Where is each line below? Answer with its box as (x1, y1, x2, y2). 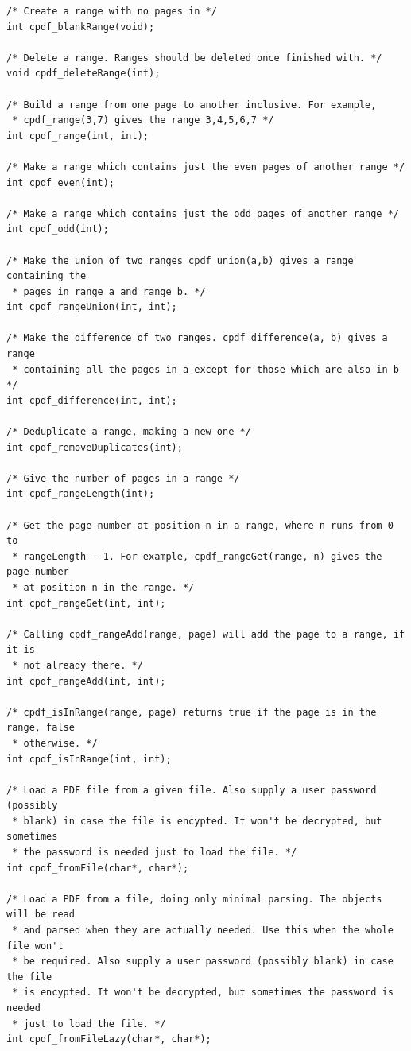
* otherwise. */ (12, 737, 98, 749)
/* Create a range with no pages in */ (6, 6, 217, 17)
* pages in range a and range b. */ (12, 285, 206, 297)
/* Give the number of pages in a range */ (6, 472, 240, 484)
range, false (6, 722, 75, 734)
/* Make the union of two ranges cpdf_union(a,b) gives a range (6, 254, 354, 266)
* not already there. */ (12, 659, 143, 671)
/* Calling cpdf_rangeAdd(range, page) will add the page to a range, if (6, 628, 405, 640)
